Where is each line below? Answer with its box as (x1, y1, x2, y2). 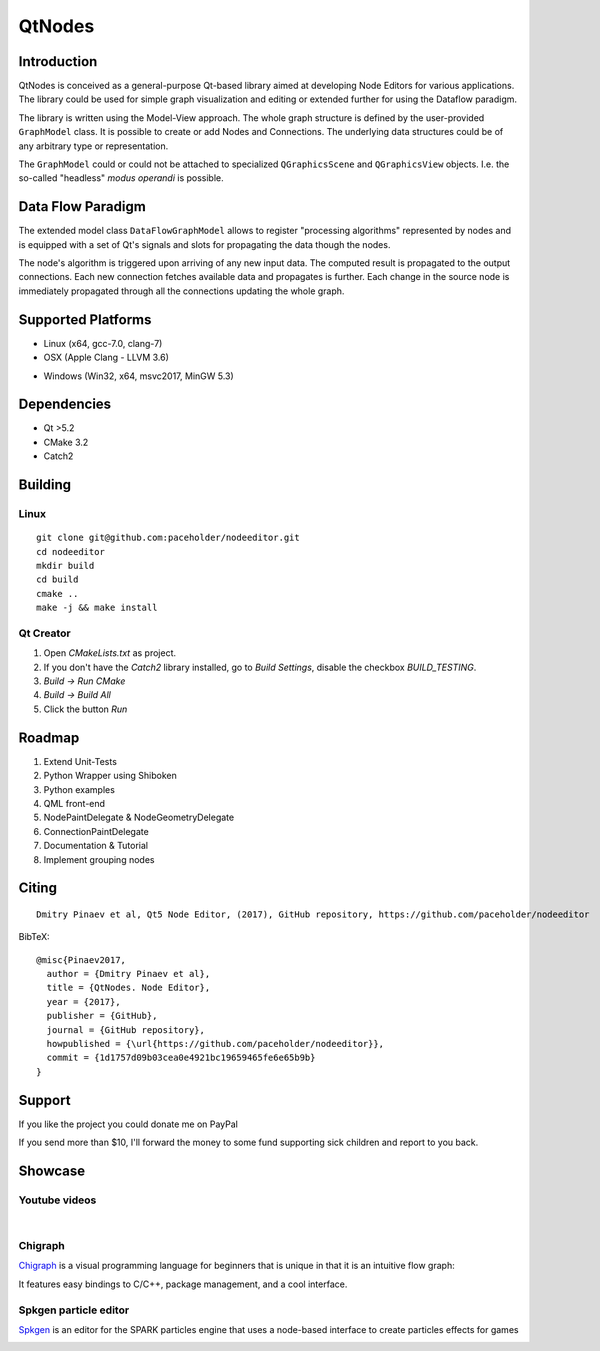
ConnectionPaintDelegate (43, 825, 149, 837)
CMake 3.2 (43, 436, 89, 448)
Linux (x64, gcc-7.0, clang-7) (43, 337, 163, 349)
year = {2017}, (46, 996, 121, 1007)
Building (18, 476, 72, 494)
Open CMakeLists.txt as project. (43, 647, 177, 659)
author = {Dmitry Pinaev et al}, (46, 968, 211, 980)
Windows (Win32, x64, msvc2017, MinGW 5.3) (43, 370, 234, 382)
